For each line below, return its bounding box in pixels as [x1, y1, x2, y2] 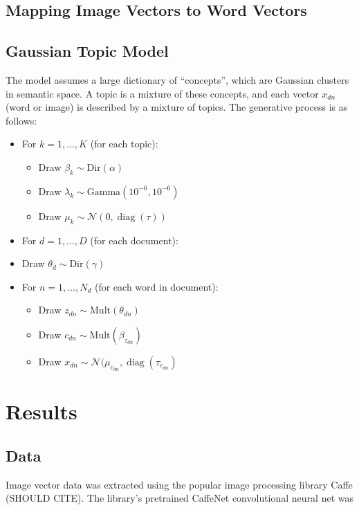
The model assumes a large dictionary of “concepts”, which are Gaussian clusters [6, 72, 349, 86]
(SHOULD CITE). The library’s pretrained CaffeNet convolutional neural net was [6, 491, 354, 505]
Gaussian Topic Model [6, 40, 169, 62]
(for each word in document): [94, 279, 219, 293]
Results [6, 397, 77, 426]
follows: [6, 113, 37, 127]
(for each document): [90, 233, 178, 247]
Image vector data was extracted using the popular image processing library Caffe [6, 477, 353, 491]
